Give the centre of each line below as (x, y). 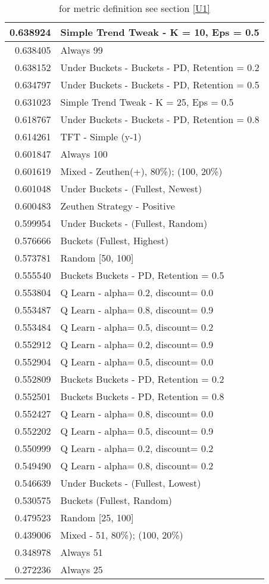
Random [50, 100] (97, 258)
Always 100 (84, 154)
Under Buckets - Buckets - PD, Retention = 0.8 (160, 119)
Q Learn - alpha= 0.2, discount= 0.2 (137, 448)
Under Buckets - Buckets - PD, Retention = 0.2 (160, 67)
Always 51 (82, 552)
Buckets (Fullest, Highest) (115, 240)
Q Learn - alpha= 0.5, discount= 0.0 (137, 362)
